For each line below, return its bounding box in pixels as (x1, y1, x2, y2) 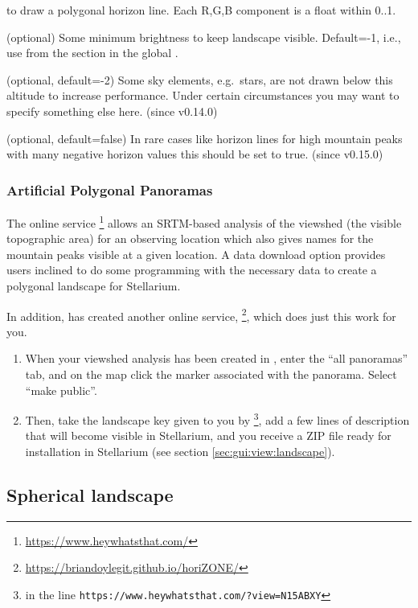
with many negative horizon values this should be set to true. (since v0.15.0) (6, 146, 383, 162)
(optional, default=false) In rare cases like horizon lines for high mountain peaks (6, 129, 403, 146)
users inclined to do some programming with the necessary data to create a (6, 261, 377, 278)
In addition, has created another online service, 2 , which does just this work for (6, 305, 396, 324)
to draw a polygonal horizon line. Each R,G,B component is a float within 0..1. (6, 2, 396, 18)
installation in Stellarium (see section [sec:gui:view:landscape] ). (25, 443, 335, 460)
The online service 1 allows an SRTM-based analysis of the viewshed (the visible (6, 212, 402, 231)
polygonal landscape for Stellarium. (6, 277, 181, 294)
